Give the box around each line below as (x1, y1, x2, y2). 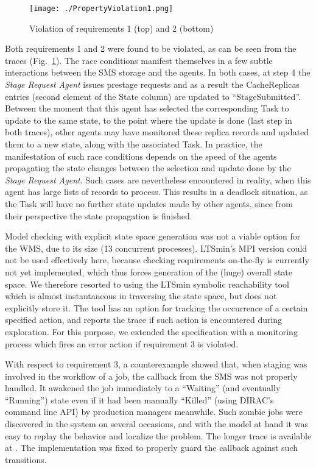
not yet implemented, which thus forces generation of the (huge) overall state (5, 265, 293, 278)
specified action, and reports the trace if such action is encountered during (5, 313, 283, 326)
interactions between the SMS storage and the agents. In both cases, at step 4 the (5, 66, 311, 79)
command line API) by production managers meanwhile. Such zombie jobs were (5, 405, 303, 418)
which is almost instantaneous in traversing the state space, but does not (5, 289, 277, 302)
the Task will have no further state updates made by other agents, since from (5, 197, 293, 210)
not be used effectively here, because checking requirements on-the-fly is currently (5, 253, 309, 266)
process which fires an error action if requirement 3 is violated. (5, 337, 239, 350)
